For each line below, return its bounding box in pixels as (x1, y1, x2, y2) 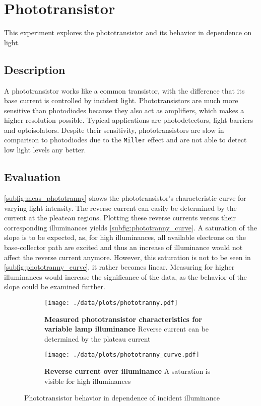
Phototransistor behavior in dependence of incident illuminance (24, 392, 220, 403)
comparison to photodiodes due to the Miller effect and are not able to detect (4, 134, 247, 145)
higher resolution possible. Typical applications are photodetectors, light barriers (4, 115, 253, 125)
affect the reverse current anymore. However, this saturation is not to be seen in (4, 252, 251, 262)
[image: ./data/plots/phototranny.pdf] (44, 299, 178, 306)
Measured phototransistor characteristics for (44, 313, 202, 324)
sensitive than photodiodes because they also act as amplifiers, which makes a (4, 105, 244, 115)
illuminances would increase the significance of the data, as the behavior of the (4, 271, 247, 282)
